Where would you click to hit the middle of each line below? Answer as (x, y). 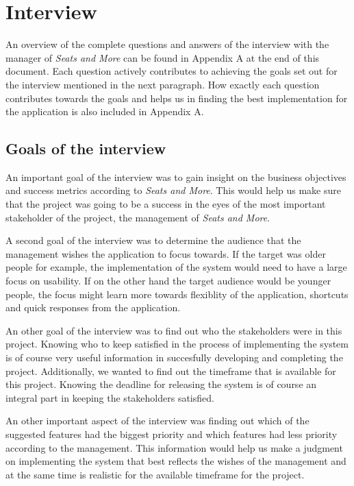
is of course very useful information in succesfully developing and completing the (174, 357)
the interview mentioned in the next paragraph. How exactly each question (163, 84)
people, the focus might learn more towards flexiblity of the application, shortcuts (177, 294)
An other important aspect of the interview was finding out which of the (157, 421)
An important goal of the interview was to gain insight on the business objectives (176, 177)
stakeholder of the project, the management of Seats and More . (138, 217)
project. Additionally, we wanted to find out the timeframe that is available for (171, 370)
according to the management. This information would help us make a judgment (174, 447)
